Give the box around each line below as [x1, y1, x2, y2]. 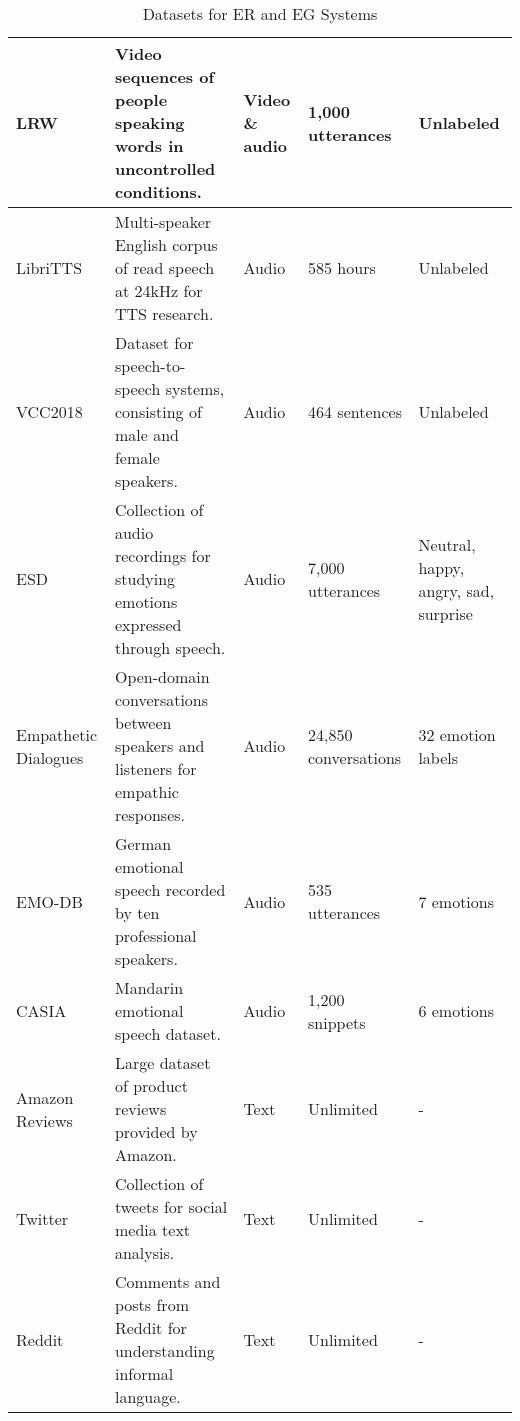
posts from [114, 1293, 189, 1316]
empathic [114, 780, 179, 803]
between [114, 711, 172, 734]
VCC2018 [16, 400, 83, 423]
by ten [114, 901, 160, 924]
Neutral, [418, 532, 476, 556]
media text [114, 1218, 191, 1241]
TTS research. [114, 302, 214, 325]
